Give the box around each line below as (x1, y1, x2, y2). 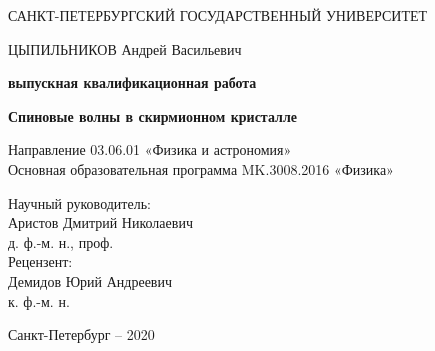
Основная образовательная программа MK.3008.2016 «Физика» (8, 158, 394, 179)
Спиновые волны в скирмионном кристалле (8, 105, 297, 126)
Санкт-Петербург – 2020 (8, 324, 155, 345)
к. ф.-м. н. (8, 290, 70, 311)
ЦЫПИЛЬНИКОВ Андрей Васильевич (8, 38, 242, 59)
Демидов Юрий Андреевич (8, 270, 173, 291)
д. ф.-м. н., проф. (8, 231, 114, 252)
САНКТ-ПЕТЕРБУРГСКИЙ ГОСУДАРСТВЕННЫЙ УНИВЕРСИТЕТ (8, 5, 428, 25)
